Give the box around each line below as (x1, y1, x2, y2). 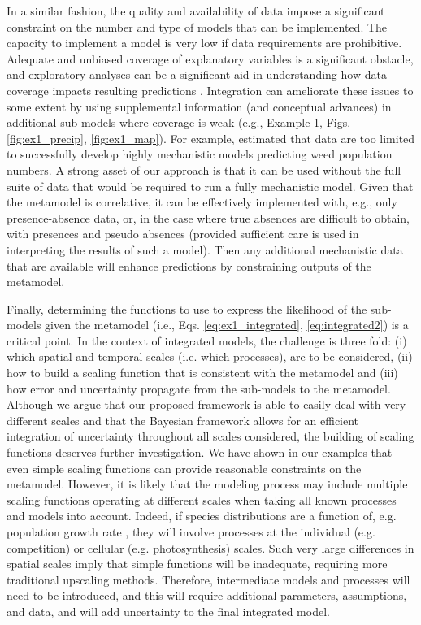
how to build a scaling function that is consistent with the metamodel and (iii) (7, 364, 398, 381)
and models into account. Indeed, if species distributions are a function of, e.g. (7, 507, 397, 524)
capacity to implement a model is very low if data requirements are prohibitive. (7, 34, 402, 51)
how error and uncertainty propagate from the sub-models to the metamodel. (7, 380, 391, 397)
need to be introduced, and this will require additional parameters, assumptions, (7, 587, 407, 604)
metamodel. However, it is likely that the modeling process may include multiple (7, 475, 408, 493)
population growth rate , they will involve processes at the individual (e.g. (7, 523, 375, 540)
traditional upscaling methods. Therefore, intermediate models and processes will (7, 571, 410, 588)
